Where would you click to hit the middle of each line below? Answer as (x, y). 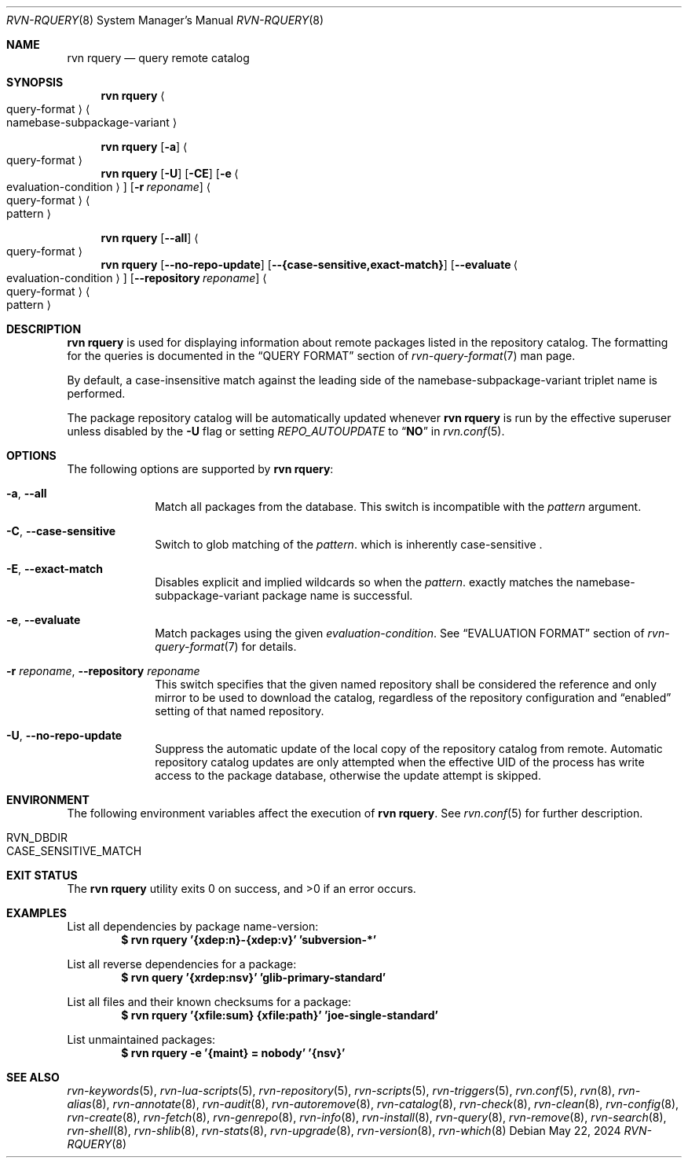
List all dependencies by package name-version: (193, 926)
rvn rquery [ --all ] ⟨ (150, 238)
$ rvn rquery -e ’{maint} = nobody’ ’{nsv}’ (233, 1053)
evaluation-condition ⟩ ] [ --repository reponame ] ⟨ (137, 278)
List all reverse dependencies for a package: (182, 964)
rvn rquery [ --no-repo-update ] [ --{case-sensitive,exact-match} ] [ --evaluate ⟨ (309, 264)
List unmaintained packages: (141, 1039)
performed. (96, 393)
